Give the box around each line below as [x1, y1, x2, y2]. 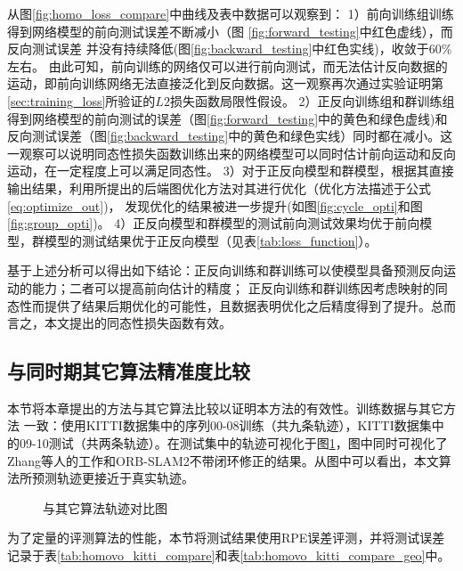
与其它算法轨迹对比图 [43, 498, 167, 517]
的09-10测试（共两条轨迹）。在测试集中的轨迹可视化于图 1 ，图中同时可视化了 [7, 434, 448, 453]
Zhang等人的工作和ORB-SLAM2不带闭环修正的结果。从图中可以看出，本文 [7, 451, 439, 469]
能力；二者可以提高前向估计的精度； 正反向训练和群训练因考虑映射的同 [31, 278, 448, 297]
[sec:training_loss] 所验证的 [7, 91, 156, 110]
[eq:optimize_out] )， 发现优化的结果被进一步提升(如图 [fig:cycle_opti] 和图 [7, 196, 423, 215]
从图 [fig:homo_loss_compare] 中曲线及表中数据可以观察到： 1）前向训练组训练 [7, 4, 454, 22]
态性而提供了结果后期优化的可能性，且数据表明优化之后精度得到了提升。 [7, 296, 431, 314]
